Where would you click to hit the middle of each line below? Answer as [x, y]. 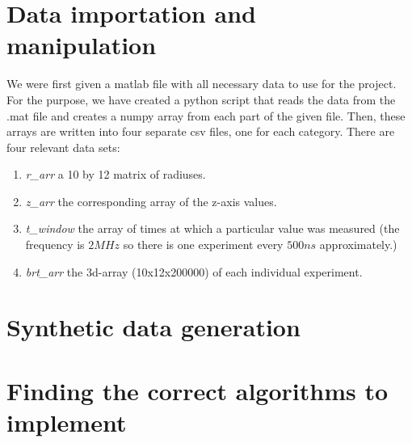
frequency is [55, 245]
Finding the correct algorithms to [198, 390]
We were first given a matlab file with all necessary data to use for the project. [202, 84]
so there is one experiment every [203, 245]
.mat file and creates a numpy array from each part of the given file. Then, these [206, 115]
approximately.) [358, 245]
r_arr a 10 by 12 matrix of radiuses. [116, 174]
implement [67, 422]
